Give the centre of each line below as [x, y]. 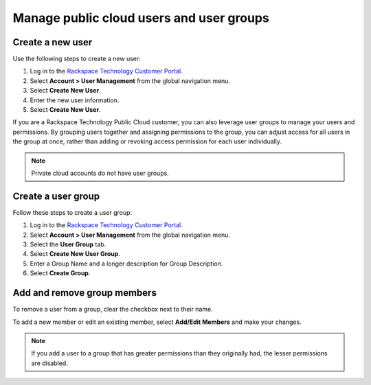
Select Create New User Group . [75, 254]
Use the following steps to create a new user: [77, 59]
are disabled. [49, 363]
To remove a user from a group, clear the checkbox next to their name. [113, 310]
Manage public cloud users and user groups [141, 18]
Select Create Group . [60, 273]
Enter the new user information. [75, 100]
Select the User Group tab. [68, 244]
